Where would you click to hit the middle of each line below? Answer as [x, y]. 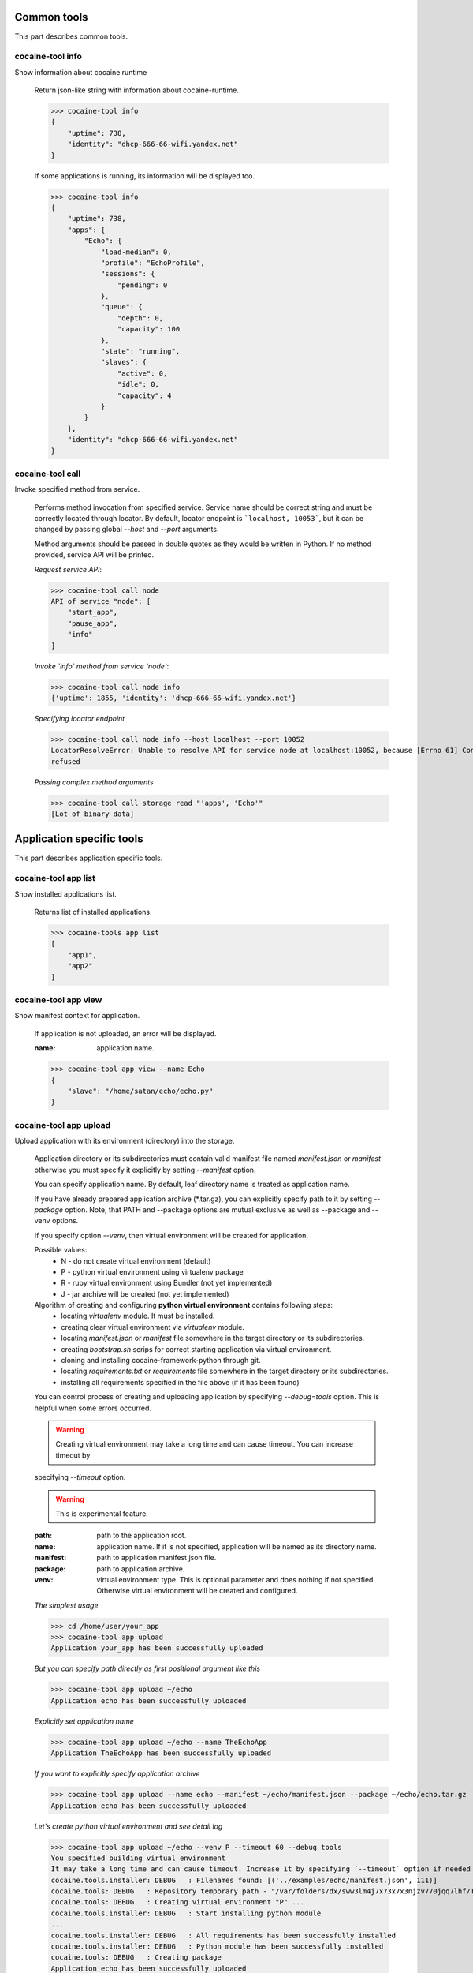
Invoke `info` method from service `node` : [102, 666]
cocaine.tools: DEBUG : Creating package [136, 1958]
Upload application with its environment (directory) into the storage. [125, 1141]
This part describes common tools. [71, 36]
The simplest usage [66, 1605]
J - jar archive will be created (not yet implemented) [145, 1293]
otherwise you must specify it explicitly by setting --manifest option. [145, 1170]
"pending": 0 [142, 285]
